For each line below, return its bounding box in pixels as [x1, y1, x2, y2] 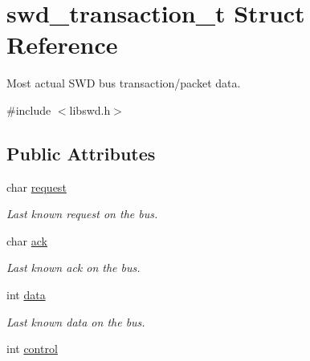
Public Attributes [6, 140, 156, 165]
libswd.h [69, 101, 111, 118]
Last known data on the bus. [6, 313, 145, 330]
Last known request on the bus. [6, 205, 158, 222]
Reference [6, 28, 118, 61]
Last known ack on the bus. [6, 259, 141, 276]
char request [6, 178, 67, 195]
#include [6, 101, 51, 118]
